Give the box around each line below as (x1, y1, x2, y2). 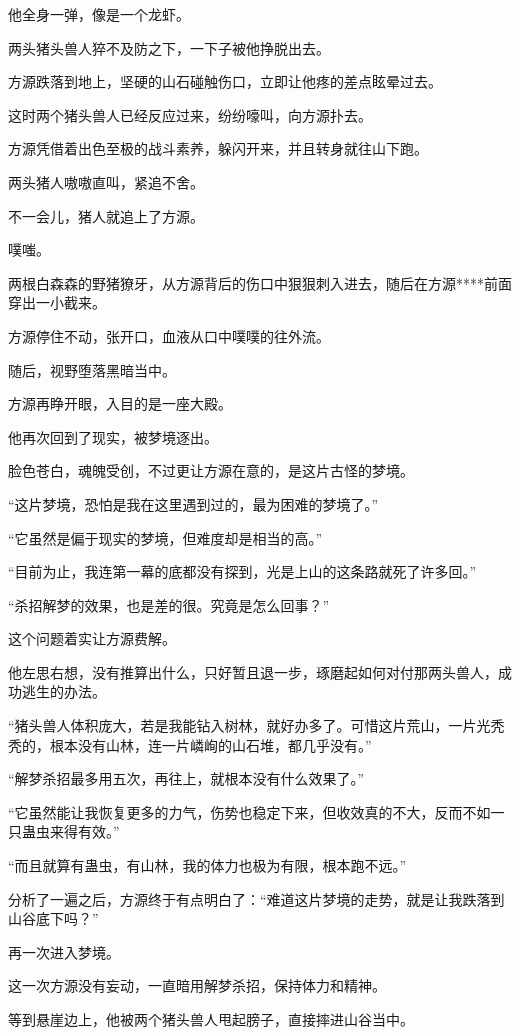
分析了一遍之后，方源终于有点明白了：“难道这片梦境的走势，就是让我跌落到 (8, 888, 505, 909)
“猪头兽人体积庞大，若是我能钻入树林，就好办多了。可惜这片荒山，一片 (8, 715, 477, 736)
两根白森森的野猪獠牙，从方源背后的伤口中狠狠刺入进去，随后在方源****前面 (8, 272, 512, 293)
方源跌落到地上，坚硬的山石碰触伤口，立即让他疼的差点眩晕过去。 (8, 71, 442, 92)
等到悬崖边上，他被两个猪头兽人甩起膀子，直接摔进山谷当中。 (8, 1009, 414, 1029)
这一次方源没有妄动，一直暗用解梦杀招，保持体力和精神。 (8, 975, 386, 996)
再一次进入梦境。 (8, 941, 120, 962)
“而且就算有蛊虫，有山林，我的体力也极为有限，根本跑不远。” (8, 855, 407, 876)
